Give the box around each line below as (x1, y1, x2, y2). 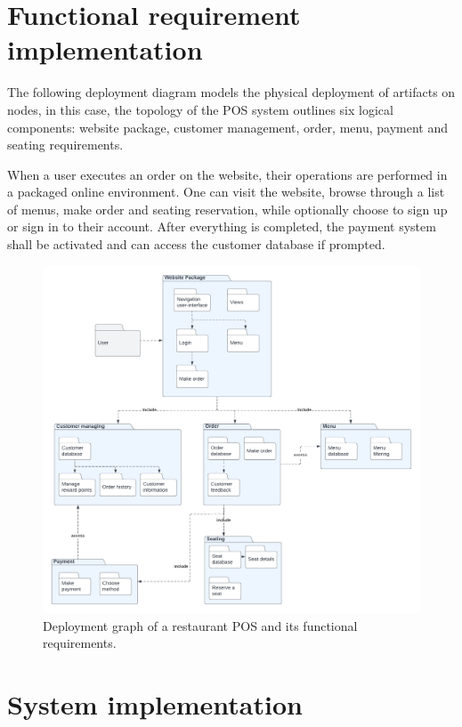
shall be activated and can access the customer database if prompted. (7, 235, 385, 254)
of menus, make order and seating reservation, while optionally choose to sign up (7, 199, 448, 218)
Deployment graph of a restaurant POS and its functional (43, 616, 358, 634)
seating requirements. (7, 135, 124, 154)
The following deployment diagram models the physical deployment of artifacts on (7, 83, 456, 101)
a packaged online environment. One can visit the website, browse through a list (7, 182, 445, 201)
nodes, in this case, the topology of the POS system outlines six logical (7, 100, 393, 118)
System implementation (7, 686, 303, 723)
